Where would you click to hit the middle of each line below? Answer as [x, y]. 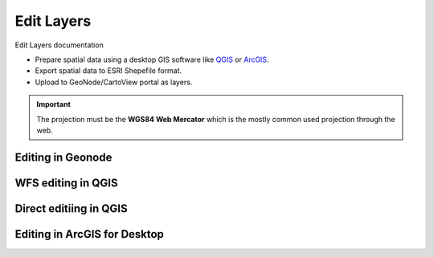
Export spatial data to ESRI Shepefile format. [108, 71]
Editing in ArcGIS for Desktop [90, 234]
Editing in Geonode [63, 157]
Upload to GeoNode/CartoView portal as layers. [114, 82]
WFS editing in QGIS [66, 183]
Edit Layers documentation [59, 45]
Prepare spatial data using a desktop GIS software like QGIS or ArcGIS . [152, 59]
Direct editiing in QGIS [71, 208]
